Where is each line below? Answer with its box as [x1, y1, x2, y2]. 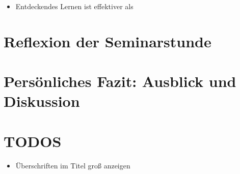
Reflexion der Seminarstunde [4, 31, 211, 51]
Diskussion [4, 91, 80, 111]
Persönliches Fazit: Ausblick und [4, 71, 236, 92]
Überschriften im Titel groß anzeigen [15, 160, 130, 170]
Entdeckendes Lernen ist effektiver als [15, 1, 134, 11]
